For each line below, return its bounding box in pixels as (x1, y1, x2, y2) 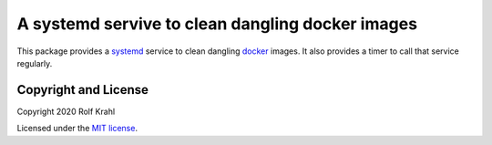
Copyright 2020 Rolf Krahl (16, 106, 116, 117)
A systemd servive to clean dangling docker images (16, 14, 418, 34)
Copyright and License (16, 82, 149, 98)
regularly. (16, 57, 53, 68)
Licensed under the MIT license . (16, 123, 138, 134)
